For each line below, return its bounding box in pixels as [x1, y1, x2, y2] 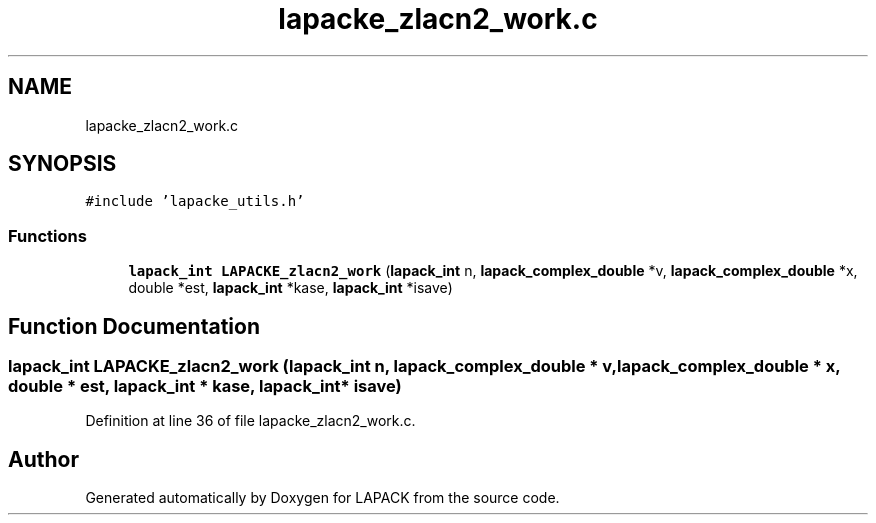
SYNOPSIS [8, 151, 117, 177]
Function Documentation [8, 313, 260, 339]
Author [8, 446, 79, 472]
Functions [8, 225, 87, 246]
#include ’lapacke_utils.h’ [85, 193, 305, 210]
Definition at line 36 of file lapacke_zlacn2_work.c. [85, 412, 416, 430]
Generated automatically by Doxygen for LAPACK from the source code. [85, 489, 560, 507]
